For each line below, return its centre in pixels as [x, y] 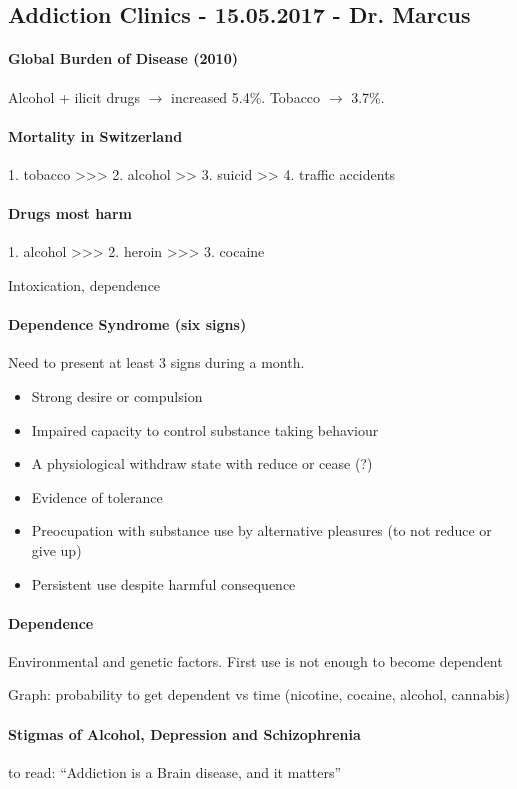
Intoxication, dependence [84, 284]
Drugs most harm [70, 213]
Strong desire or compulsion [117, 395]
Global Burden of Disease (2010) [123, 58]
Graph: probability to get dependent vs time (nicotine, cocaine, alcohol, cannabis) [259, 694]
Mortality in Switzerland [95, 135]
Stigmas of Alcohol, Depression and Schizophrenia [184, 733]
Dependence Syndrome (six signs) [127, 324]
